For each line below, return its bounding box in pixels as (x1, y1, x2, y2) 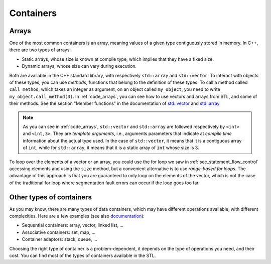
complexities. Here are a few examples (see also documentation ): (9, 213, 145, 219)
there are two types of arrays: (9, 47, 71, 53)
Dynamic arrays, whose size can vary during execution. (22, 63, 137, 69)
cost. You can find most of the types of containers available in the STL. (9, 252, 156, 258)
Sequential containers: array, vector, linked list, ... (22, 222, 124, 228)
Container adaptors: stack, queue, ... (22, 236, 97, 242)
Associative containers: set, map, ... (22, 229, 96, 235)
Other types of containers (9, 193, 92, 201)
